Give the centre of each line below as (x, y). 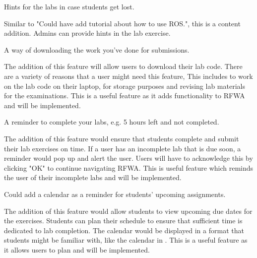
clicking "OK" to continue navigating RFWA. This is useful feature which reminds (129, 167)
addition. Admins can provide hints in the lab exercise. (87, 33)
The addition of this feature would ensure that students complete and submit (122, 138)
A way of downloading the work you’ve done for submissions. (97, 49)
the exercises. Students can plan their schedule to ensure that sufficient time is (123, 221)
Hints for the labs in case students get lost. (69, 6)
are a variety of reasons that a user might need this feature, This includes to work (128, 76)
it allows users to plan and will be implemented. (77, 249)
